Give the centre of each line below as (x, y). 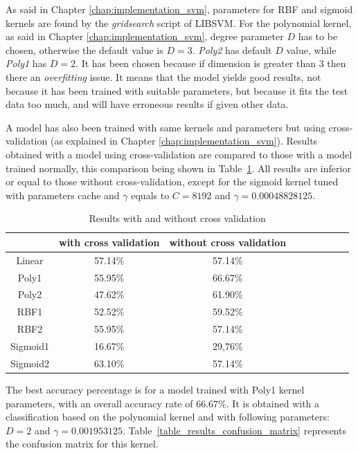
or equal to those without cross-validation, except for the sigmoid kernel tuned (172, 182)
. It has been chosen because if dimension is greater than (196, 63)
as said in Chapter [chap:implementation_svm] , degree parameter (145, 36)
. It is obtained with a (273, 403)
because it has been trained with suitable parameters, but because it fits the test (177, 90)
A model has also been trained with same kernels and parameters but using (166, 127)
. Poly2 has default (232, 49)
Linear (30, 260)
